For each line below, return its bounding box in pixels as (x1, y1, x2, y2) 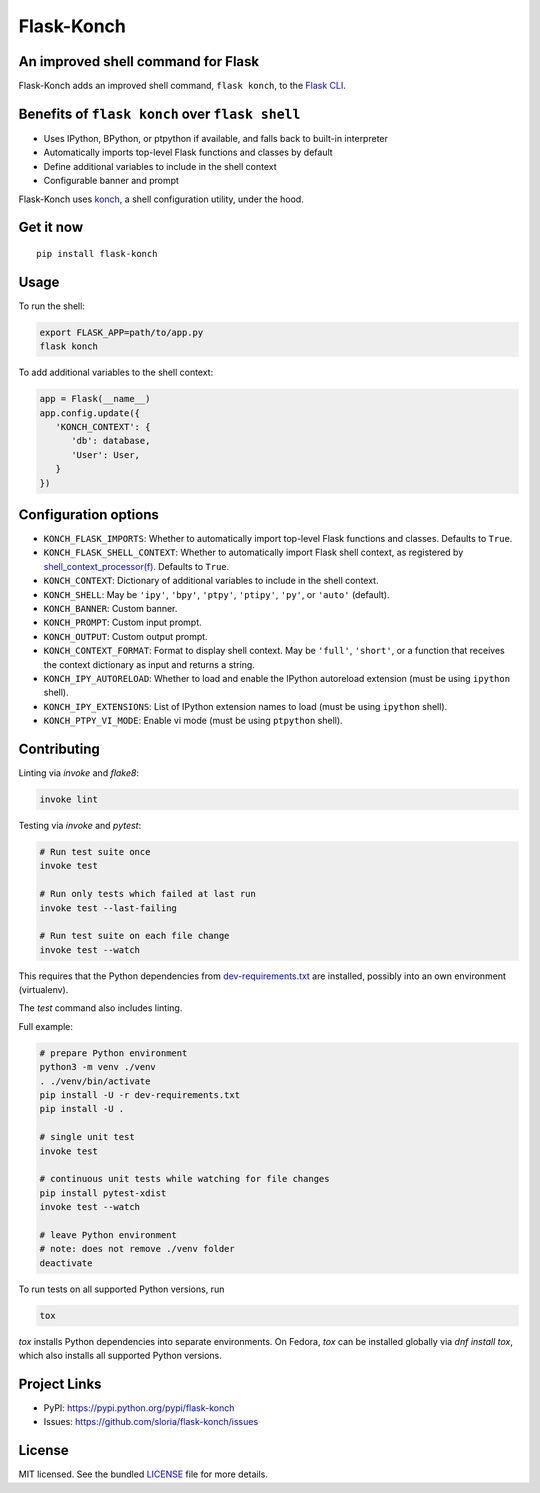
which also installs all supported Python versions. (18, 1350, 222, 1362)
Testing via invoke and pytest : (18, 819, 142, 831)
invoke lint (39, 794, 99, 805)
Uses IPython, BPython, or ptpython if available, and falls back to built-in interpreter (43, 132, 389, 144)
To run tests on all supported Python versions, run (18, 1283, 225, 1295)
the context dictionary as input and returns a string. (43, 658, 255, 670)
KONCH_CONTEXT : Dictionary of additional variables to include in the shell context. (43, 575, 379, 587)
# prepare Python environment (39, 1047, 188, 1059)
